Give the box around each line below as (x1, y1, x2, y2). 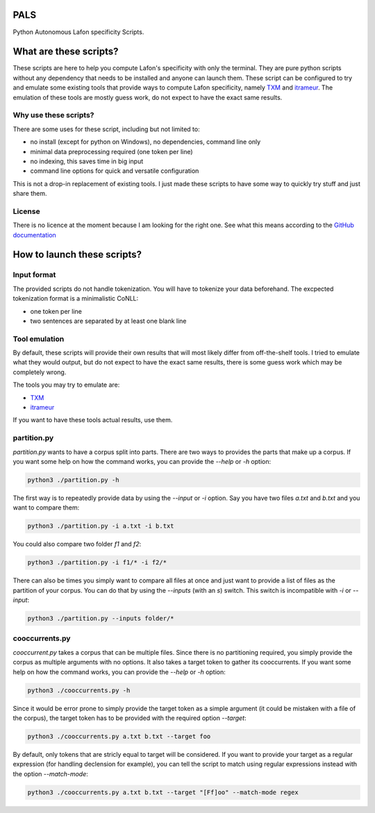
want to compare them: (12, 503, 80, 512)
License (12, 206, 41, 216)
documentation (12, 231, 57, 239)
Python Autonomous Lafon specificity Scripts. (12, 28, 144, 36)
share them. (12, 190, 47, 198)
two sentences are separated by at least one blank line (30, 317, 187, 325)
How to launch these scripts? (12, 249, 142, 260)
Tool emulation (12, 334, 65, 344)
